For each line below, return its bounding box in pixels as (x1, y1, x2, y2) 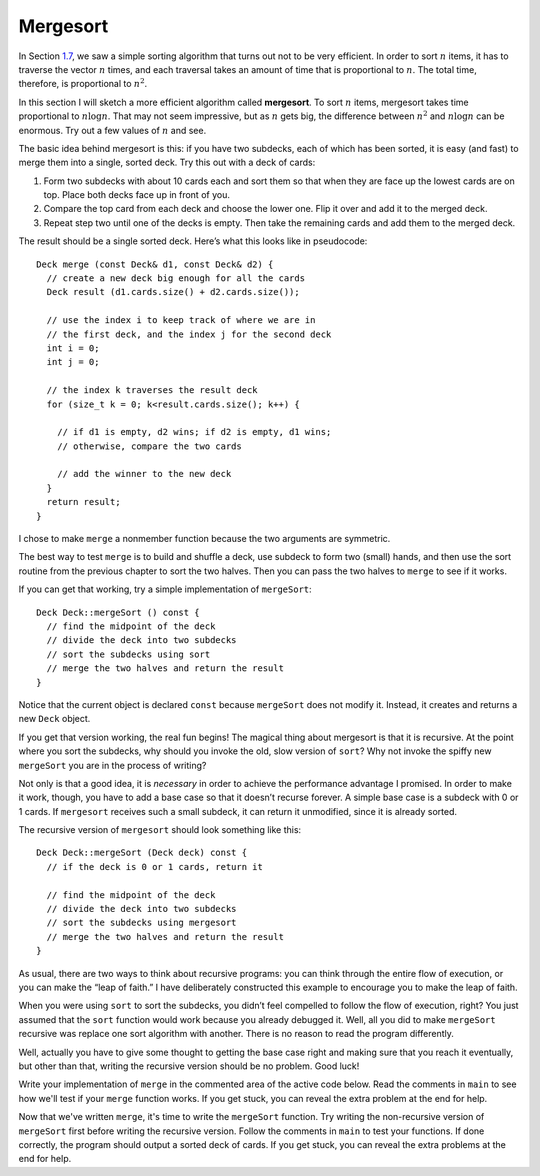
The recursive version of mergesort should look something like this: (18, 824, 302, 836)
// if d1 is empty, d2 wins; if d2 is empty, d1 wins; (56, 426, 332, 438)
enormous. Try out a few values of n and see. (18, 124, 207, 136)
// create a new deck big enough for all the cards (46, 273, 305, 284)
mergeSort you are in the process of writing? (18, 759, 207, 771)
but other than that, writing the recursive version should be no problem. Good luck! (18, 1060, 360, 1072)
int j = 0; (46, 356, 100, 368)
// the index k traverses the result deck (46, 385, 259, 396)
